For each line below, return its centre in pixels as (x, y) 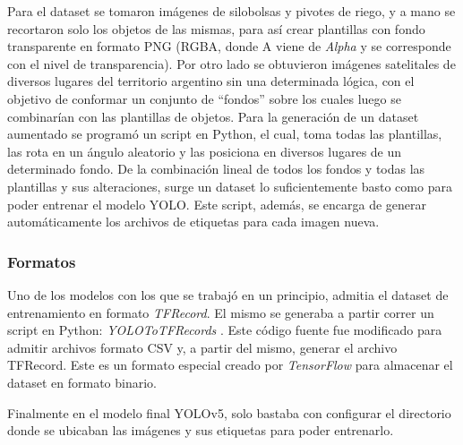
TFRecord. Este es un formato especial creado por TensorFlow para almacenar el (230, 365)
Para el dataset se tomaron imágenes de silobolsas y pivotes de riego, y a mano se (231, 11)
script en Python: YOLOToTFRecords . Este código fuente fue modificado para (225, 330)
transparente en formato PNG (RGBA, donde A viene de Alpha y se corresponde (229, 46)
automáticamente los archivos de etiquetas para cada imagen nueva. (193, 222)
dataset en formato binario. (82, 382)
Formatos (42, 261)
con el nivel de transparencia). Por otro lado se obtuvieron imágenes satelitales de (231, 63)
